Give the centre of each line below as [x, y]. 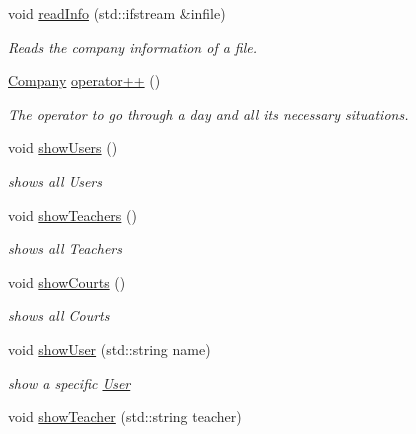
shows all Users [55, 180]
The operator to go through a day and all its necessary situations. [208, 113]
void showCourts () [67, 281]
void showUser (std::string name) [109, 348]
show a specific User [69, 382]
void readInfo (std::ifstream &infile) [117, 13]
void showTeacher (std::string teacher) [125, 416]
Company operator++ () [84, 80]
